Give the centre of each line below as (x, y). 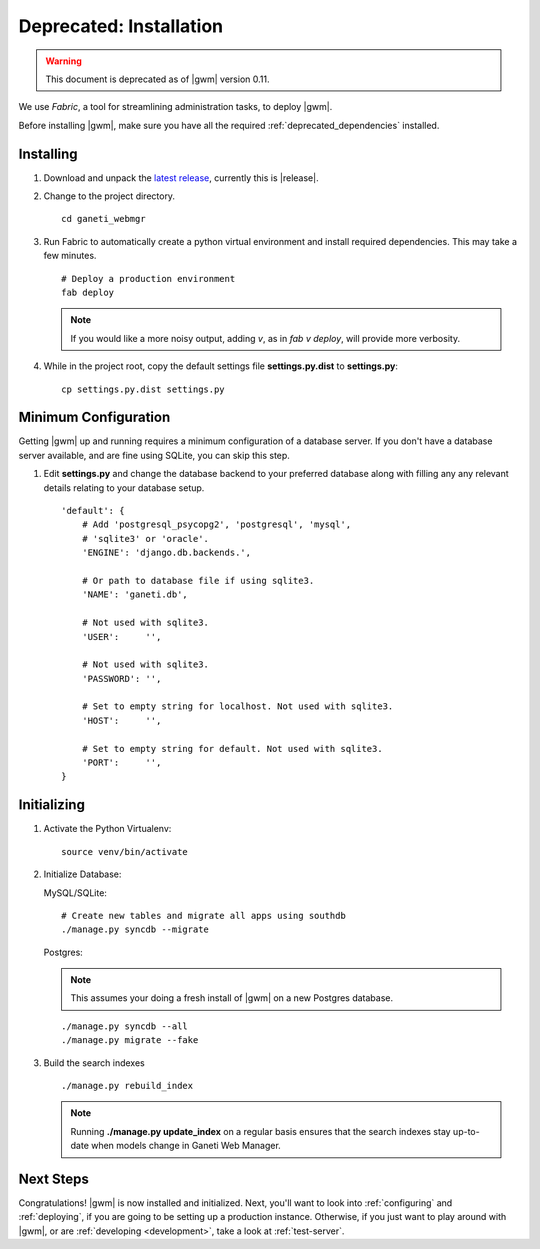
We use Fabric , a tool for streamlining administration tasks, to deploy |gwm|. (175, 107)
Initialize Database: (82, 874)
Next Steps (53, 1179)
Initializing (51, 805)
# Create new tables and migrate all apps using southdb (204, 915)
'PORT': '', (121, 763)
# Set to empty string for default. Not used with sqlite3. (232, 748)
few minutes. (70, 256)
